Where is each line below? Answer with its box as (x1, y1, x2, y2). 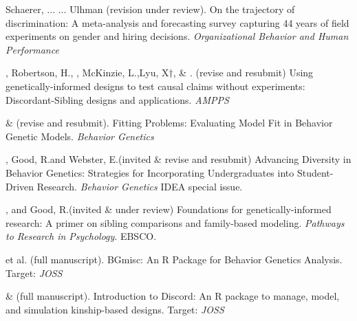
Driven (6, 179, 34, 193)
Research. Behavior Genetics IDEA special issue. (36, 179, 243, 193)
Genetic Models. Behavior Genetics (6, 129, 154, 143)
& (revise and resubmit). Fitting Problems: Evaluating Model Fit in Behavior (6, 115, 333, 130)
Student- (296, 165, 334, 179)
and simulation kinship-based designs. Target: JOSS (6, 302, 224, 316)
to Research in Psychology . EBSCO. (6, 229, 157, 243)
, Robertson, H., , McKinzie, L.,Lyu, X (6, 65, 169, 80)
